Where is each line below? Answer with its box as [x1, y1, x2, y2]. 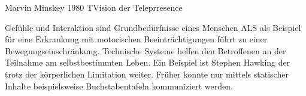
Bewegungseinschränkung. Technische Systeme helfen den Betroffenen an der [5, 44, 286, 57]
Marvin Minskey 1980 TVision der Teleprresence [5, 1, 183, 13]
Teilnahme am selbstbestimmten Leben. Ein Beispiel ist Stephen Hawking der [5, 56, 290, 69]
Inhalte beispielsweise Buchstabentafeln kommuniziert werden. [5, 79, 233, 92]
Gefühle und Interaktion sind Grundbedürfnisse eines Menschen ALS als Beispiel [5, 21, 301, 33]
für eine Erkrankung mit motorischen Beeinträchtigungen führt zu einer [5, 33, 268, 45]
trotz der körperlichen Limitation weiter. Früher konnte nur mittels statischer [5, 67, 289, 80]
